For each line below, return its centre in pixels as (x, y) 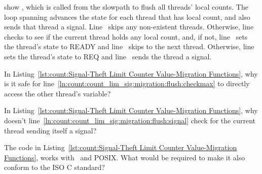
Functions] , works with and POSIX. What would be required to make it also (125, 157)
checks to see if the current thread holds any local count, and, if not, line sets (126, 36)
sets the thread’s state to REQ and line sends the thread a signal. (108, 56)
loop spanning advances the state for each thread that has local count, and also (127, 16)
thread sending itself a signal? (50, 130)
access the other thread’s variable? (58, 93)
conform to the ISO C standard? (54, 167)
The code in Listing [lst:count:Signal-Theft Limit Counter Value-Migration (121, 147)
